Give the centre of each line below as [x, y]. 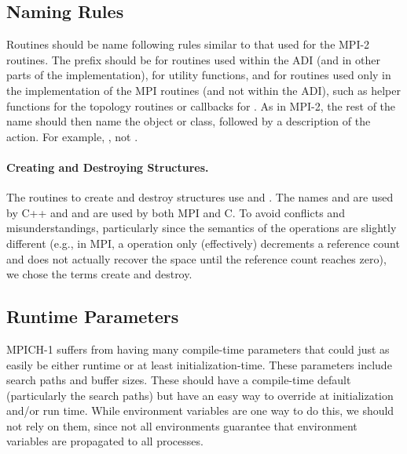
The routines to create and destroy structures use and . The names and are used [200, 197]
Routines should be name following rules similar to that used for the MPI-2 [188, 44]
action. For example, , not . [72, 136]
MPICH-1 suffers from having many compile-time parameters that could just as [198, 349]
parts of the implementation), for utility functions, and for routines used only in [199, 75]
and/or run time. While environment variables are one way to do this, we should [200, 410]
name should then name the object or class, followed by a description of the [189, 121]
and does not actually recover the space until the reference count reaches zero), [196, 258]
